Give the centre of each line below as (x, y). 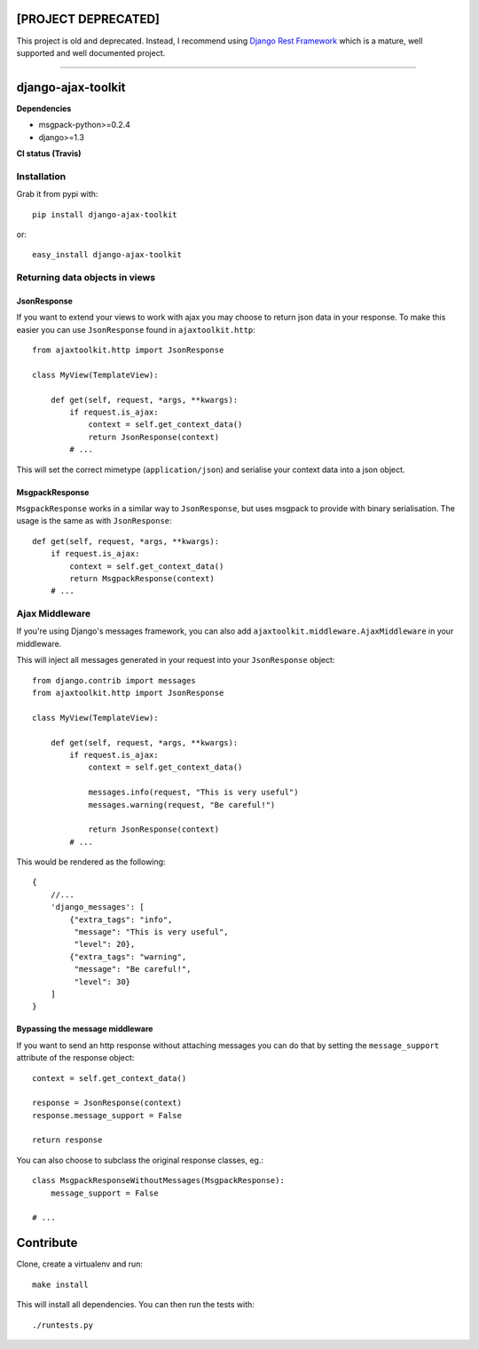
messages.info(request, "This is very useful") (193, 793)
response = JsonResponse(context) (107, 1103)
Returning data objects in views (86, 278)
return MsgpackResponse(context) (142, 578)
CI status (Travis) (49, 153)
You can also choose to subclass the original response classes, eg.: (140, 1160)
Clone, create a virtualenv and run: (80, 1264)
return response (67, 1140)
